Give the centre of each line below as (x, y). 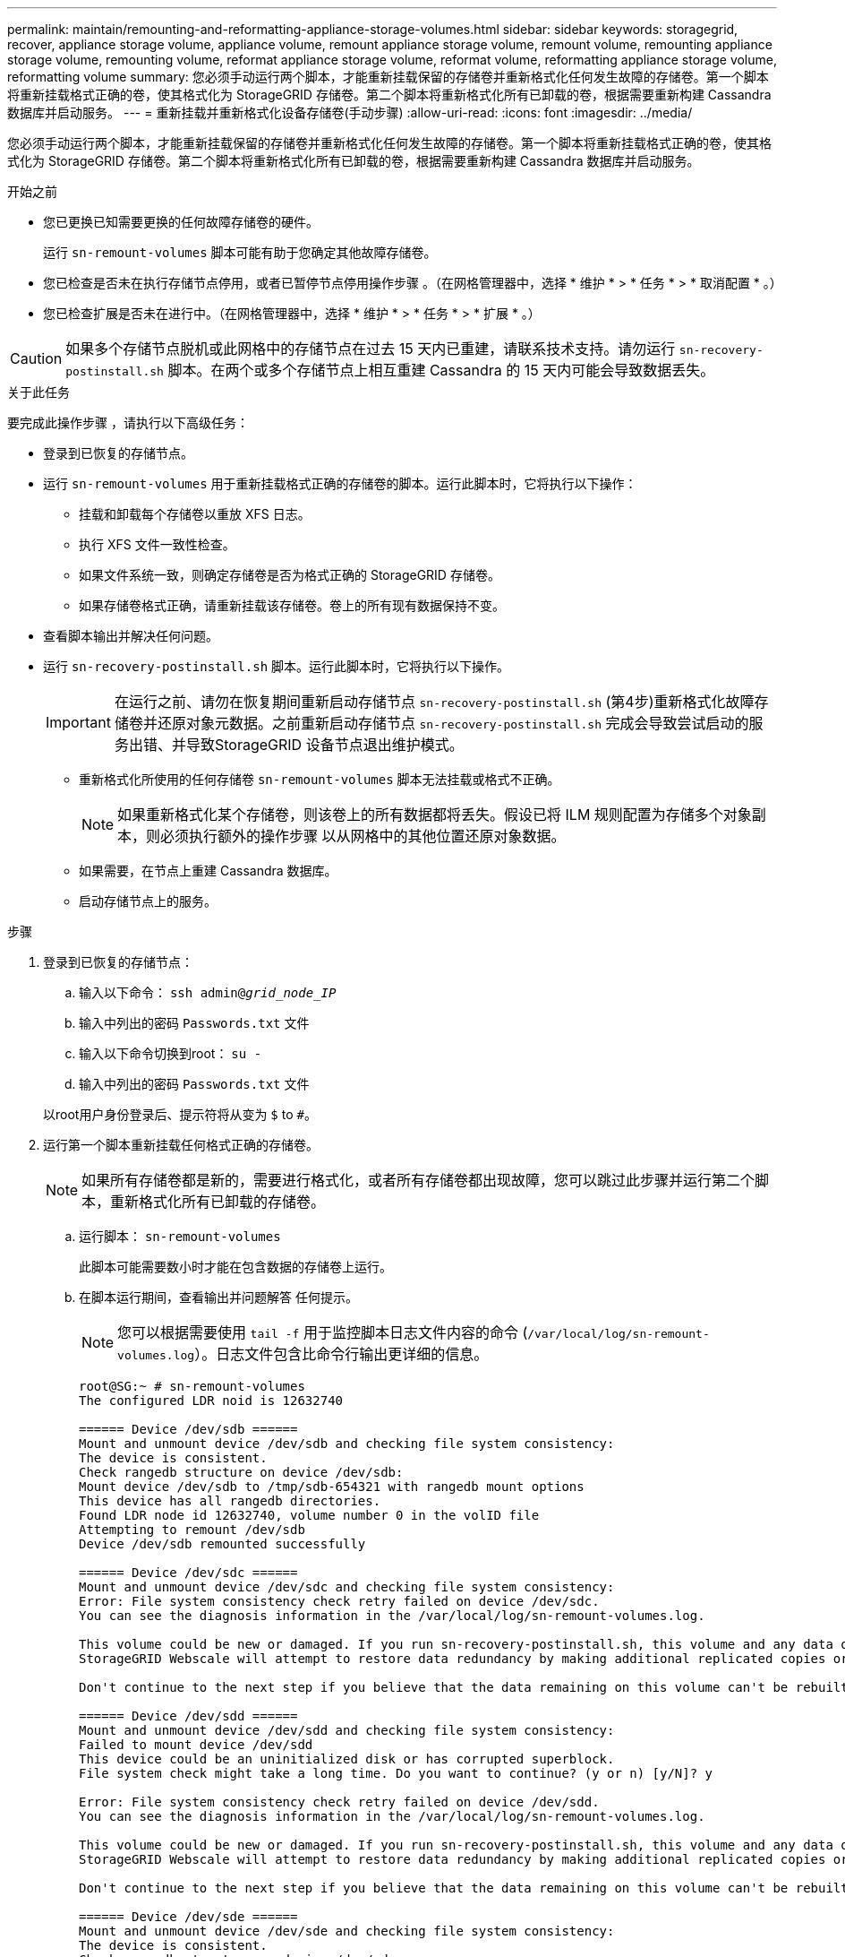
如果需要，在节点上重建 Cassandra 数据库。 (208, 871)
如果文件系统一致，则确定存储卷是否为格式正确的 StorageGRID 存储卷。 (290, 575)
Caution (36, 358)
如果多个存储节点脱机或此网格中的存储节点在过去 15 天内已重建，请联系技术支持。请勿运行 (371, 349)
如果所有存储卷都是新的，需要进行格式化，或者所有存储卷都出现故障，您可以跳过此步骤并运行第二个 (418, 1180)
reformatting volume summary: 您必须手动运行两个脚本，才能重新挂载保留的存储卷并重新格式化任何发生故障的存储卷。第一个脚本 (388, 77)
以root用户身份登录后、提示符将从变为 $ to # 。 (180, 1114)
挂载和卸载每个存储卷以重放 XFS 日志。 (195, 514)
